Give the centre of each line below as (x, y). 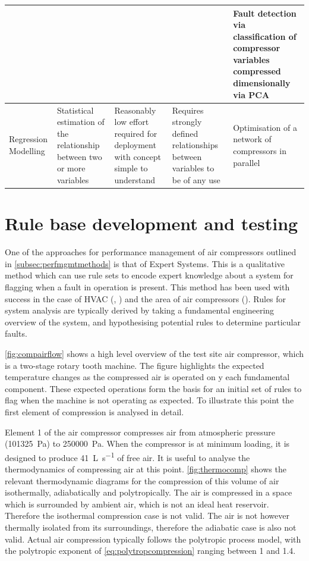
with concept (138, 156)
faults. (16, 333)
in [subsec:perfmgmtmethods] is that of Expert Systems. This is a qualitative (145, 263)
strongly (187, 122)
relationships (195, 145)
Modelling (27, 151)
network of (252, 139)
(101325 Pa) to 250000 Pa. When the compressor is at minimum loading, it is (147, 444)
